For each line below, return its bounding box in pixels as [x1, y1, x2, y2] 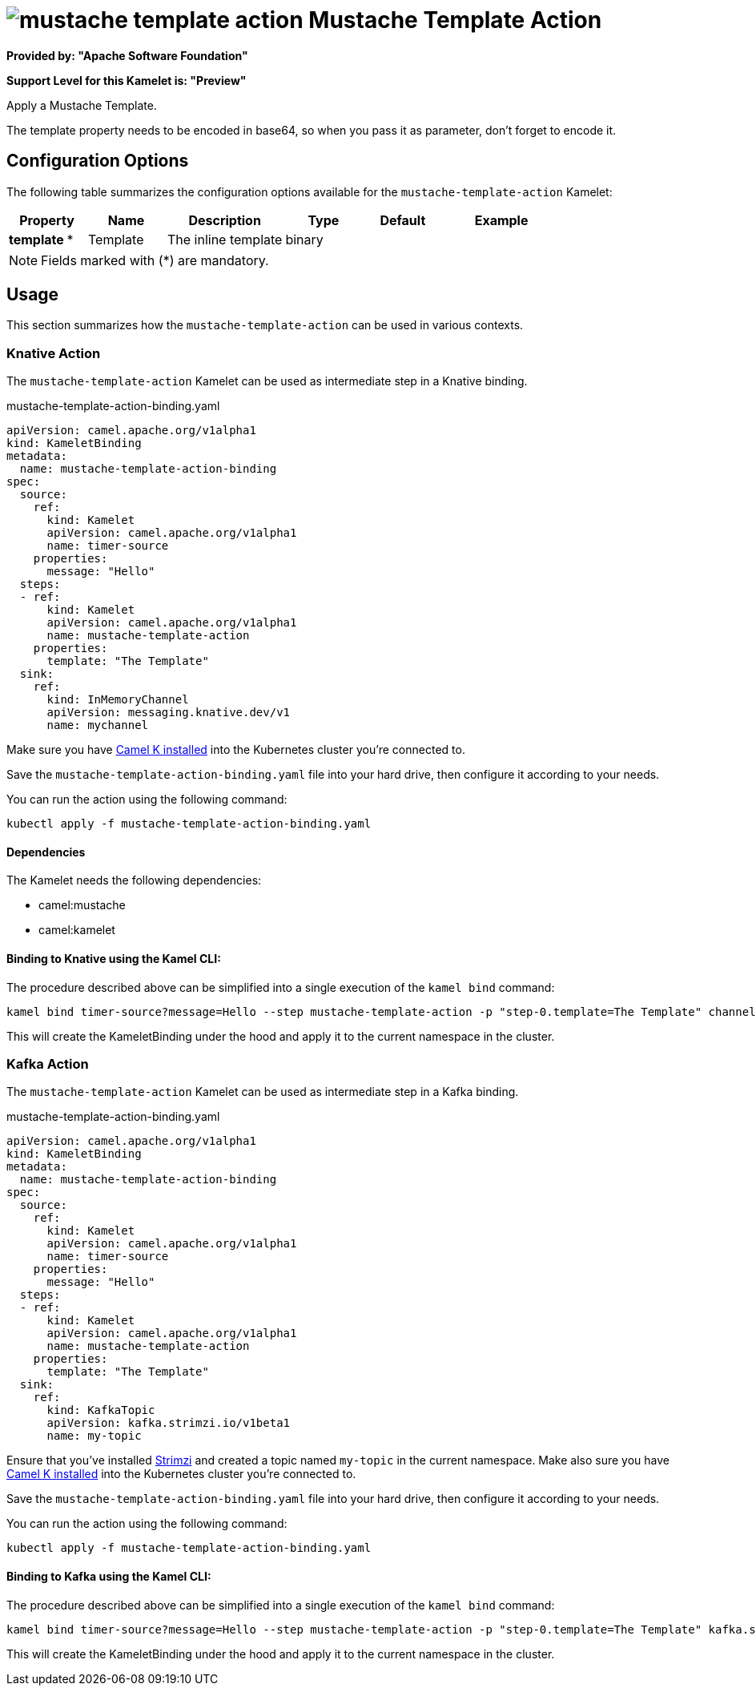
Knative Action [6, 344, 101, 361]
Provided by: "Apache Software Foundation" [6, 48, 248, 62]
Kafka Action [6, 1056, 89, 1072]
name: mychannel [46, 719, 149, 732]
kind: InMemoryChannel [46, 693, 189, 707]
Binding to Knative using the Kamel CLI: [6, 952, 221, 966]
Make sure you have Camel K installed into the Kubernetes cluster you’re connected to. [6, 743, 465, 757]
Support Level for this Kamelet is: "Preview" [6, 73, 247, 87]
